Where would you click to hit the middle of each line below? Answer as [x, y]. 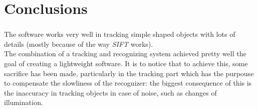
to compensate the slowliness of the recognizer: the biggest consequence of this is [128, 83]
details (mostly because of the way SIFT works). [79, 44]
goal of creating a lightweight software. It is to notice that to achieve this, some [126, 63]
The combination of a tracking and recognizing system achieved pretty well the [125, 54]
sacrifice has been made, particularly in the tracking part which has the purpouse [129, 73]
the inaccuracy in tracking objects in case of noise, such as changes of [110, 92]
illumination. [24, 102]
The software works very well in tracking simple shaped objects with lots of [120, 34]
